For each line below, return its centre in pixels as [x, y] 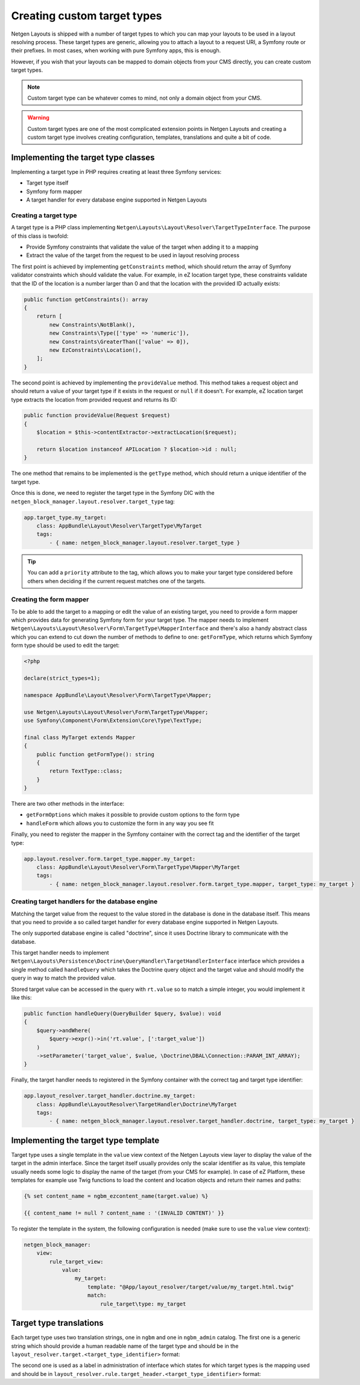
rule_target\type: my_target [143, 1304]
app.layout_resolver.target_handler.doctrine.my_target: [110, 1096]
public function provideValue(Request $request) [97, 415]
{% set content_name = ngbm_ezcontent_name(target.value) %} [116, 1196]
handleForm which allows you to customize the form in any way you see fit [120, 823]
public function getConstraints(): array [86, 299]
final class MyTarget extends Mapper [80, 737]
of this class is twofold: [40, 236]
